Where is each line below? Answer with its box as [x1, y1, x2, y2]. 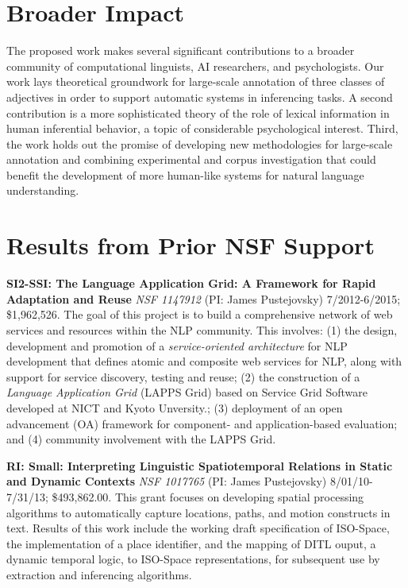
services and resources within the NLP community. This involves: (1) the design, [6, 321, 398, 338]
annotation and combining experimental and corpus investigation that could [6, 151, 376, 168]
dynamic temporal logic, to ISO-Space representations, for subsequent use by [6, 551, 380, 567]
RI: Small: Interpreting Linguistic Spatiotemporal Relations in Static [6, 457, 393, 474]
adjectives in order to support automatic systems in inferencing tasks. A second [6, 88, 393, 105]
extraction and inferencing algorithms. [6, 566, 192, 582]
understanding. [6, 182, 79, 199]
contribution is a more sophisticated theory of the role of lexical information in [6, 104, 390, 121]
